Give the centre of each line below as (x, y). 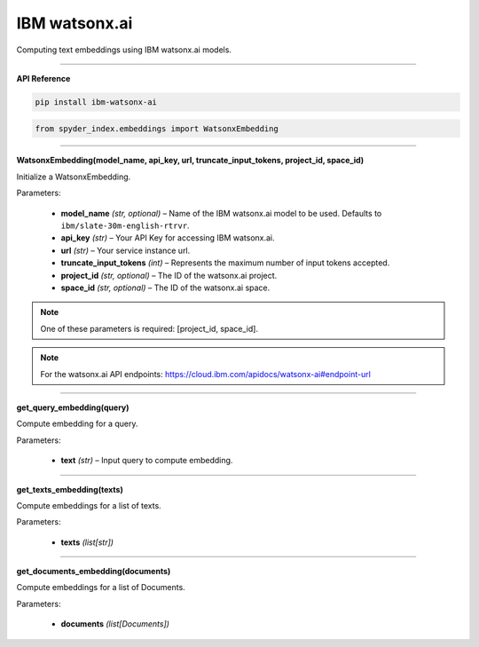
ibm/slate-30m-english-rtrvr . (125, 225)
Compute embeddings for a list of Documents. (101, 588)
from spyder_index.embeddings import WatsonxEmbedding (157, 128)
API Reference (43, 78)
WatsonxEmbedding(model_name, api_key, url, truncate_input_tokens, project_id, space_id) (190, 161)
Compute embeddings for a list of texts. (89, 505)
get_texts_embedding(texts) (70, 489)
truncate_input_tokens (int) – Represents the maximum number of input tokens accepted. (225, 263)
